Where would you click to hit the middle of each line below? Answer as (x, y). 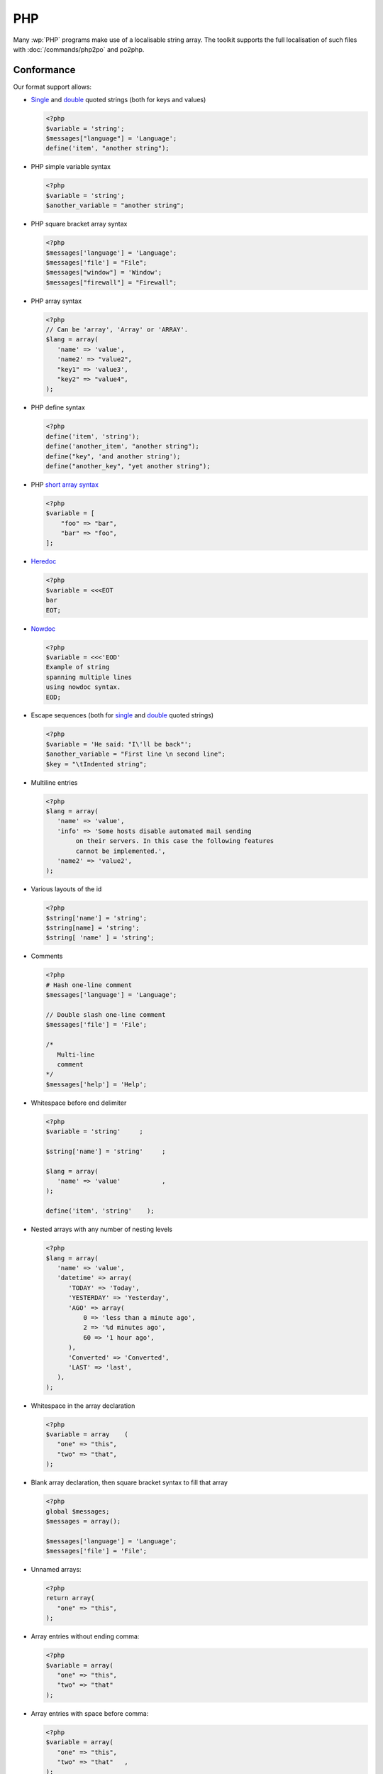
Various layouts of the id (66, 889)
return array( (70, 1598)
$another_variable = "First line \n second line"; (136, 754)
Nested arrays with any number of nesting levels (102, 1229)
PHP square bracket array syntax (79, 224)
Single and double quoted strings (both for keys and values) (118, 100)
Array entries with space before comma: (90, 1713)
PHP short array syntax (65, 484)
